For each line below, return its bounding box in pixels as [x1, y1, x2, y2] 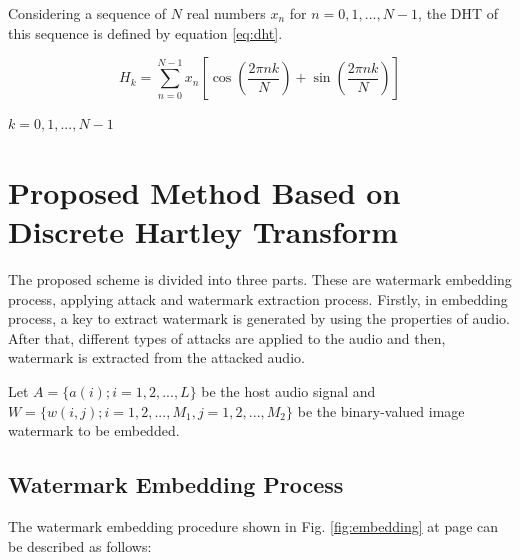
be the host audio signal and [201, 381, 376, 402]
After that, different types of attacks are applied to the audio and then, [8, 327, 446, 348]
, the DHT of [418, 3, 499, 23]
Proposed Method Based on [8, 171, 401, 212]
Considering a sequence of [8, 3, 167, 23]
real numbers [186, 3, 266, 23]
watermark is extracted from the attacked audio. [8, 347, 305, 368]
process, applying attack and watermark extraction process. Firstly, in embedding [8, 288, 508, 309]
